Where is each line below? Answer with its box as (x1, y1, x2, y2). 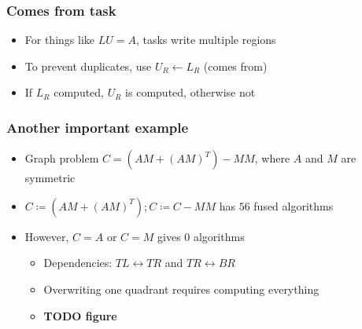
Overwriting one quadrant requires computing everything (43, 281, 320, 297)
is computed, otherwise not (125, 84, 256, 101)
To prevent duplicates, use (24, 57, 152, 74)
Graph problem (24, 150, 99, 166)
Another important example (6, 117, 189, 137)
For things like (24, 31, 95, 48)
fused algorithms (253, 197, 334, 214)
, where (254, 150, 290, 166)
